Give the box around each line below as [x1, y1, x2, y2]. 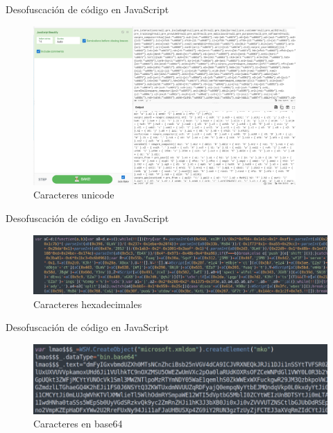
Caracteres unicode [33, 187, 114, 202]
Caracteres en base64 [33, 416, 123, 431]
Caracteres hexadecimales [33, 296, 142, 311]
